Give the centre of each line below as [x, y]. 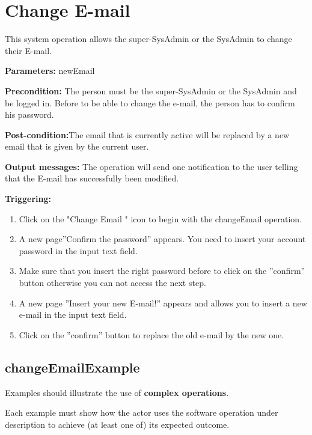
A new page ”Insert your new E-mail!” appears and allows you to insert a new [163, 303]
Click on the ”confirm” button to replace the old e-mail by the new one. [151, 334]
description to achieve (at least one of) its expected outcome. [117, 424]
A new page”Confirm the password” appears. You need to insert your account [162, 239]
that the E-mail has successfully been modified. [92, 178]
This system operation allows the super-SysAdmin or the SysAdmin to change [148, 39]
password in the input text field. [78, 250]
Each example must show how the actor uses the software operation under [142, 412]
